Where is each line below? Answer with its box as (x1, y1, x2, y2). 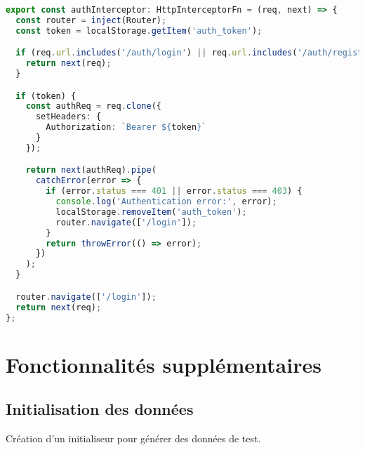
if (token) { (15, 91, 77, 101)
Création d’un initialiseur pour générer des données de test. (6, 430, 261, 445)
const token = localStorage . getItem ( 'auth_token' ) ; (15, 25, 263, 36)
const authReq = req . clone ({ (25, 101, 161, 112)
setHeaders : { (35, 112, 102, 122)
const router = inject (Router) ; (15, 15, 167, 25)
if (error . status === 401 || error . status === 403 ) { (46, 186, 303, 197)
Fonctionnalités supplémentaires (6, 350, 321, 378)
